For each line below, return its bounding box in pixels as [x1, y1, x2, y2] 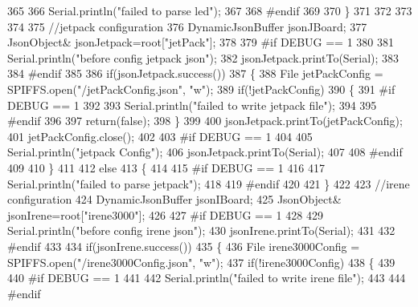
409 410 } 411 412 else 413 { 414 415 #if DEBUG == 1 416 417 [7, 159, 326, 176]
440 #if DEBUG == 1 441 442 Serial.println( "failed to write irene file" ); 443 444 [7, 269, 406, 286]
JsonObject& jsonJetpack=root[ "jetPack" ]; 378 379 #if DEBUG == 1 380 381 [7, 34, 394, 50]
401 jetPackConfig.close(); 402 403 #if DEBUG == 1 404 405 [7, 127, 313, 144]
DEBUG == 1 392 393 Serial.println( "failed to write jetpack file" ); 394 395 [7, 96, 377, 113]
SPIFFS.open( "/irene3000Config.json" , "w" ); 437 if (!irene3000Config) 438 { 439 [7, 253, 395, 270]
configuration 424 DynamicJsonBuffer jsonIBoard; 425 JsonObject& [7, 191, 342, 208]
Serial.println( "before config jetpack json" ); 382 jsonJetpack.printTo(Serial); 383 [7, 49, 400, 66]
